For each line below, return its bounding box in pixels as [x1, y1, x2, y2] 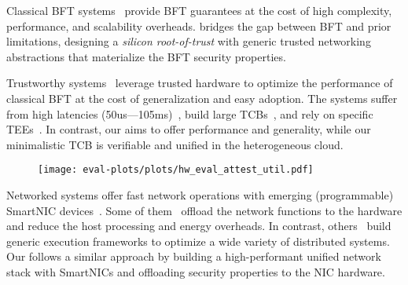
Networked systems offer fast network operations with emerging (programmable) [6, 187, 394, 203]
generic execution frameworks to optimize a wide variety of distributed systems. [6, 232, 390, 249]
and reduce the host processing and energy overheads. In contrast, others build [6, 217, 391, 234]
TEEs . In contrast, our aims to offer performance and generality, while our [6, 121, 371, 137]
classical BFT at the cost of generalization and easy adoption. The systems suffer [6, 90, 398, 106]
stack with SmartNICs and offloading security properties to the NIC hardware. [6, 263, 385, 280]
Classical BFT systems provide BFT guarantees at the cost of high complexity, [6, 2, 392, 18]
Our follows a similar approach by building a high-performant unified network [6, 248, 381, 265]
